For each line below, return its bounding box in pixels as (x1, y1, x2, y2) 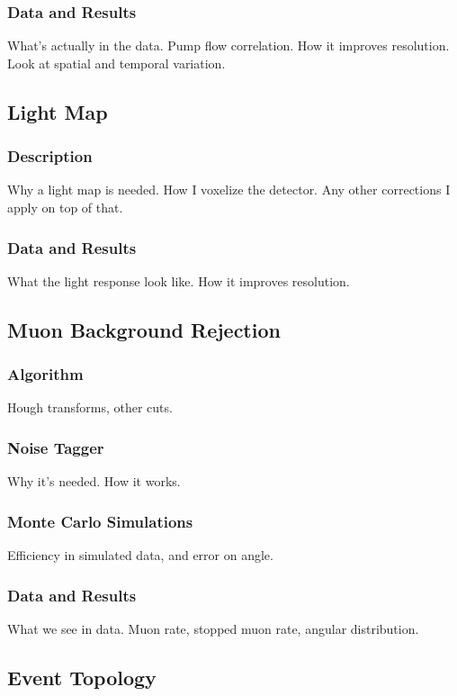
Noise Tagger (7, 436, 104, 458)
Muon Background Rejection (7, 315, 281, 343)
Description (7, 145, 93, 167)
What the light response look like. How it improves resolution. (7, 271, 350, 290)
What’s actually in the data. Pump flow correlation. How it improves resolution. (7, 36, 450, 55)
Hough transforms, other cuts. (7, 398, 173, 417)
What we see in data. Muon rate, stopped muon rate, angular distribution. (7, 619, 419, 637)
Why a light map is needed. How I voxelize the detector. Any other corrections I (7, 180, 451, 199)
